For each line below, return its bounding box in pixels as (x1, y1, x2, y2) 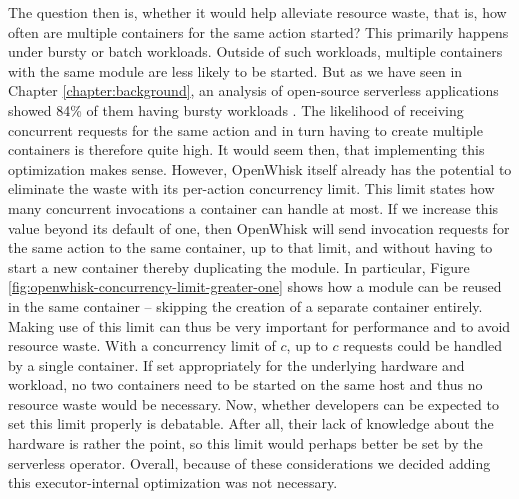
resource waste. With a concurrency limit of (8, 335, 276, 356)
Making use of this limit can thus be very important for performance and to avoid (8, 315, 511, 336)
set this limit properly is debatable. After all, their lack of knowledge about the (8, 413, 494, 434)
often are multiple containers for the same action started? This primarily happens (8, 21, 509, 42)
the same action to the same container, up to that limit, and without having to (8, 237, 493, 258)
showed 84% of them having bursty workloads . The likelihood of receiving (8, 99, 464, 120)
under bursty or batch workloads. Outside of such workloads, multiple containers (8, 41, 503, 62)
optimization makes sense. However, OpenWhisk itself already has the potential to (8, 158, 512, 179)
